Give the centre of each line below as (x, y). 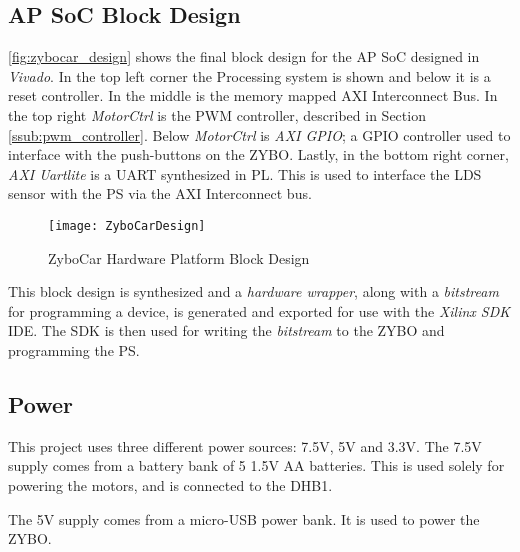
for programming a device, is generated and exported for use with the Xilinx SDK (259, 310)
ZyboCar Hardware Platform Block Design (179, 257)
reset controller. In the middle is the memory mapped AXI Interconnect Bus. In (253, 95)
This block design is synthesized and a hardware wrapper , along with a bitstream (253, 291)
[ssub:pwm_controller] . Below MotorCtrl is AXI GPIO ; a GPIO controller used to (259, 134)
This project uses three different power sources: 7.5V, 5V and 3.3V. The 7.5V (245, 445)
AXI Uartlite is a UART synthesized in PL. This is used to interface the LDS (245, 173)
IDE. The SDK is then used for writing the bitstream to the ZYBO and (226, 330)
